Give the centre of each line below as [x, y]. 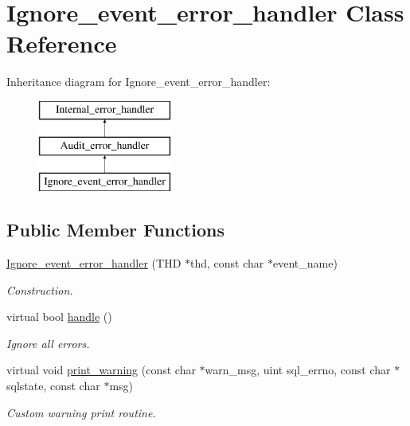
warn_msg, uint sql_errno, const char [298, 370]
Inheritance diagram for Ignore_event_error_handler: [139, 82]
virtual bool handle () [59, 317]
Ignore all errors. [48, 343]
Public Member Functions [115, 230]
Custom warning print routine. [81, 412]
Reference [62, 43]
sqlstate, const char [53, 386]
